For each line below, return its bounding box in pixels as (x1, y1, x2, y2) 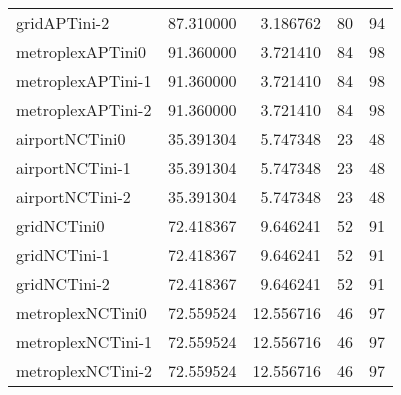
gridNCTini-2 (16, 272, 110, 295)
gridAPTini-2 (16, 11, 110, 34)
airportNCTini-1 (16, 156, 131, 179)
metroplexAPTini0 (16, 40, 147, 63)
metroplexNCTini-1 (16, 330, 153, 353)
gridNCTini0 (16, 214, 105, 237)
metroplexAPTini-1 (16, 69, 152, 92)
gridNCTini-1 (16, 243, 110, 266)
